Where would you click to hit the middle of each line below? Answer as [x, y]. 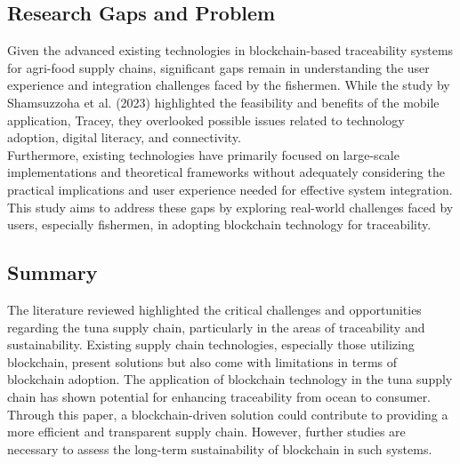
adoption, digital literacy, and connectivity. [124, 137]
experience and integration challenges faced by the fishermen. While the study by [229, 85]
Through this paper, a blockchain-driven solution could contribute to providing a [228, 414]
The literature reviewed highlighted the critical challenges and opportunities [214, 309]
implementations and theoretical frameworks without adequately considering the [226, 172]
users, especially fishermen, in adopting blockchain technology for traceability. [219, 224]
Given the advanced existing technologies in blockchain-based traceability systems [230, 50]
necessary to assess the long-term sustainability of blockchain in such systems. [220, 448]
